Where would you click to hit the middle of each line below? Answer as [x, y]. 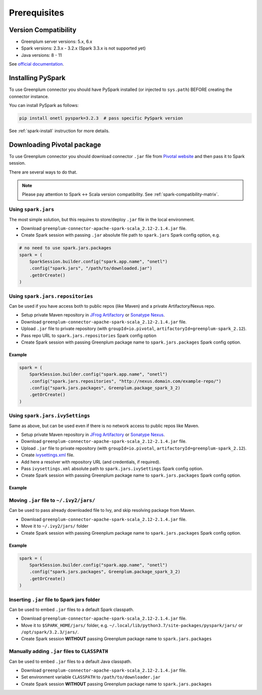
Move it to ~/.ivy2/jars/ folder [55, 526]
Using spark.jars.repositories [51, 296]
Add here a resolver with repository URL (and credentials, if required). [91, 462]
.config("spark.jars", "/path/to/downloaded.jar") [91, 268]
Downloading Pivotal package [55, 145]
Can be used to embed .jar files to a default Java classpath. [70, 661]
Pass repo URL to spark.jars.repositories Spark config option [89, 335]
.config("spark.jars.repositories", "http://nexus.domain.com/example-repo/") [125, 381]
